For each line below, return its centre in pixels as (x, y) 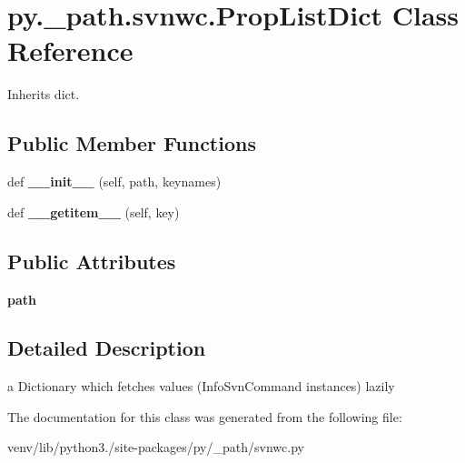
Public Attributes (92, 261)
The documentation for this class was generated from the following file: (205, 416)
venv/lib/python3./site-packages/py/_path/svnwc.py (156, 447)
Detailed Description (107, 348)
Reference (70, 50)
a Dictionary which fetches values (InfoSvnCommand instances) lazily (201, 386)
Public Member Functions (132, 143)
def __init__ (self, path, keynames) (114, 181)
